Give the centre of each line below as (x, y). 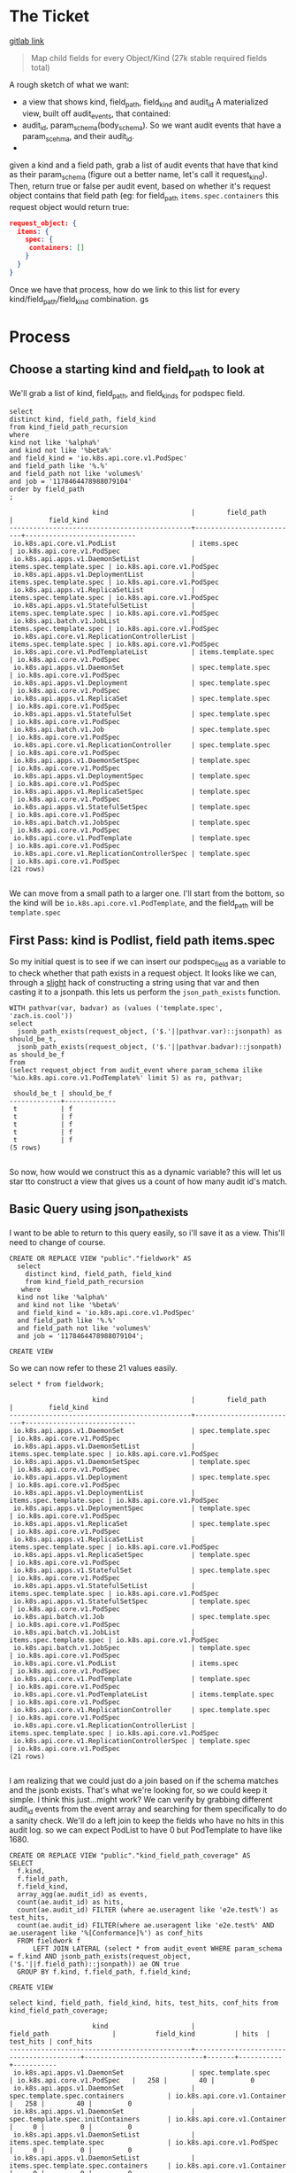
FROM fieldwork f (49, 1941)
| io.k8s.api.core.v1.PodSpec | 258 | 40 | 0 (132, 2080)
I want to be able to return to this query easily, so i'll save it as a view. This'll (147, 1233)
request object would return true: (69, 206)
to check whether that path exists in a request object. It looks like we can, (143, 973)
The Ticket (49, 16)
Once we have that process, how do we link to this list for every (125, 289)
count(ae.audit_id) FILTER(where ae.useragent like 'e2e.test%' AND (146, 1925)
